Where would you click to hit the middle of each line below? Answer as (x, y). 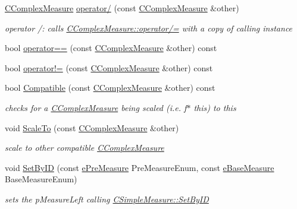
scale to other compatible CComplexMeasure (85, 148)
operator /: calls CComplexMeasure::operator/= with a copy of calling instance (149, 28)
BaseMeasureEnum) (41, 179)
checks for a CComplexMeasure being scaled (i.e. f (96, 107)
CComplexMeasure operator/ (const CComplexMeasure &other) (122, 8)
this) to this (215, 107)
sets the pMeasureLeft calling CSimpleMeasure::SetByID (107, 199)
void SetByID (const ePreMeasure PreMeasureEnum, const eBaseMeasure (140, 167)
